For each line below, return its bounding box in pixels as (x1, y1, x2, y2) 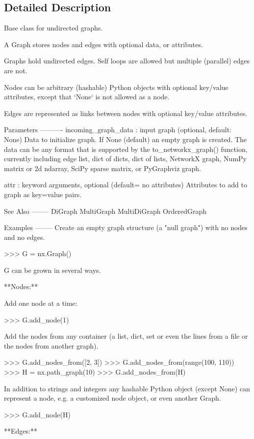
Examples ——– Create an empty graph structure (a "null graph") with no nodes (4, 222, 248, 233)
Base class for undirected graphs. (4, 23, 103, 33)
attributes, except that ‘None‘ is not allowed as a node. (4, 91, 170, 102)
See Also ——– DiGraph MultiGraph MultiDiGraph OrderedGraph (4, 205, 207, 216)
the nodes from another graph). (4, 340, 99, 351)
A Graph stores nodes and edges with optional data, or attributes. (4, 39, 203, 49)
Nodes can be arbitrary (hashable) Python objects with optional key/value (4, 82, 229, 92)
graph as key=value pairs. (4, 189, 82, 199)
